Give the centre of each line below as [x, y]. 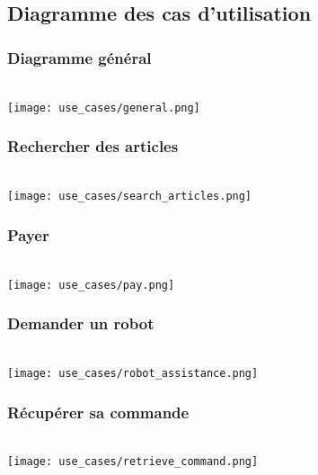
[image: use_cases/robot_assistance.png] [133, 373]
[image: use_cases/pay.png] [91, 285]
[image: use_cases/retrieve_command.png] [133, 462]
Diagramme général [79, 57]
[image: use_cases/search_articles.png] [130, 197]
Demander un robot [81, 323]
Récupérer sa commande [98, 412]
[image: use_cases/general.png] [104, 108]
